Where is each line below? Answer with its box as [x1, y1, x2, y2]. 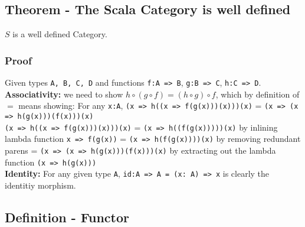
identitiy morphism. [5, 179, 76, 191]
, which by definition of [215, 87, 300, 100]
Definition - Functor [5, 207, 130, 226]
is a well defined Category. [12, 28, 107, 40]
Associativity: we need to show [5, 87, 123, 100]
